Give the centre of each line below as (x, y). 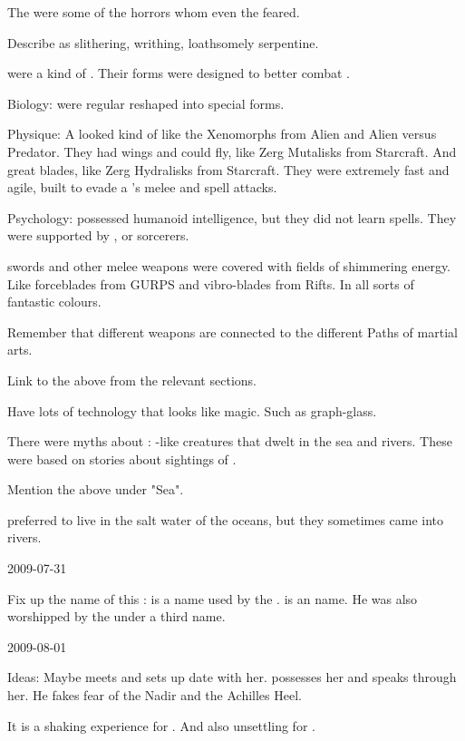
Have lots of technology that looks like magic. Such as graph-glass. (192, 410)
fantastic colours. (54, 302)
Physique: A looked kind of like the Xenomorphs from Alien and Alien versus (222, 134)
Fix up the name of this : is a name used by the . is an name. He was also (213, 598)
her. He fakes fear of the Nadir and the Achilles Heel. (155, 695)
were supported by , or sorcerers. (98, 235)
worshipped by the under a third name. (116, 616)
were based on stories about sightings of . (122, 458)
